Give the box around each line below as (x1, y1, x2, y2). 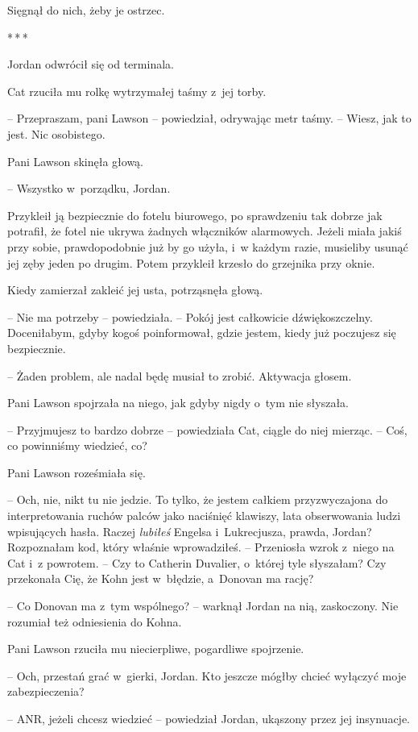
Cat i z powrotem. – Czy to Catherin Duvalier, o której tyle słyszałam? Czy (7, 554, 387, 571)
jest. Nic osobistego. (7, 125, 106, 142)
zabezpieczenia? (7, 683, 85, 700)
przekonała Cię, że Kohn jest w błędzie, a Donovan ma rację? (7, 570, 314, 587)
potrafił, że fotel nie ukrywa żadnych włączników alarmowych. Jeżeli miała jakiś (7, 223, 402, 239)
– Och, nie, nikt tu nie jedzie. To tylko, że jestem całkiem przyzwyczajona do (7, 491, 388, 508)
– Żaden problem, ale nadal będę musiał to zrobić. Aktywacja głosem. (7, 367, 352, 384)
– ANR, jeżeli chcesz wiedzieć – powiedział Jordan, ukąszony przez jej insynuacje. (7, 710, 411, 726)
